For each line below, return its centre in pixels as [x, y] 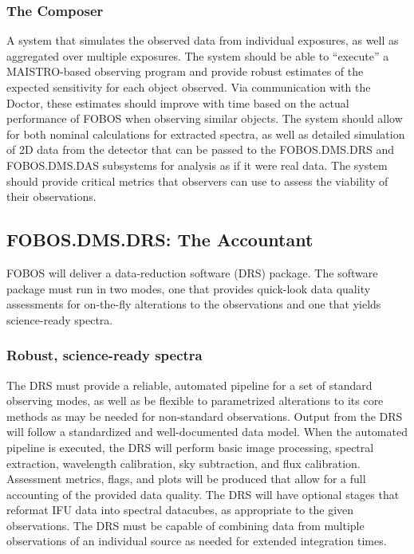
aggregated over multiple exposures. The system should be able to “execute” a [198, 55]
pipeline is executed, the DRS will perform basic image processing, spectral [190, 447]
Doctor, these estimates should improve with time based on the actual [178, 102]
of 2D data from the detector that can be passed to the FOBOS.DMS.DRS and [200, 149]
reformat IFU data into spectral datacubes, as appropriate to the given [180, 510]
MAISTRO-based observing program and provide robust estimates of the [185, 71]
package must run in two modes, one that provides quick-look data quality [189, 288]
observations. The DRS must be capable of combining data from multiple [185, 525]
